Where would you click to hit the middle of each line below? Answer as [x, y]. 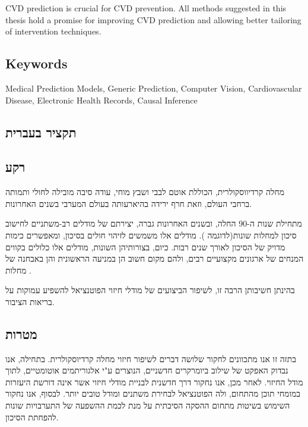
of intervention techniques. [53, 31]
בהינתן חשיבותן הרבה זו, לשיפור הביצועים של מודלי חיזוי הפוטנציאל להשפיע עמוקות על [150, 290]
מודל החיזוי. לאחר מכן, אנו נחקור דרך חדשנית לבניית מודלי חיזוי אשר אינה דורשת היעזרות [154, 382]
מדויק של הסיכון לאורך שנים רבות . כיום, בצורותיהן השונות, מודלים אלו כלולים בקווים [145, 247]
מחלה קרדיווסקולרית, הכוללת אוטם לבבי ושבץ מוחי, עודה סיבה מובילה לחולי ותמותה [145, 192]
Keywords [36, 63]
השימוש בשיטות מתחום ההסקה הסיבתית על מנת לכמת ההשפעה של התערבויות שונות [148, 405]
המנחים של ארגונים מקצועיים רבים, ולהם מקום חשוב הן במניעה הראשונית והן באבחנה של [155, 258]
